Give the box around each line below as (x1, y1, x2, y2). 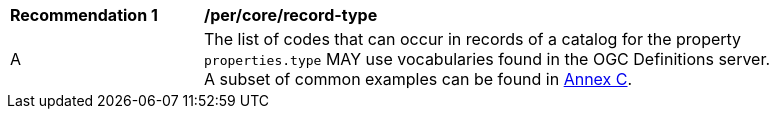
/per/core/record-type (204, 5, 378, 25)
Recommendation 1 (10, 5, 158, 25)
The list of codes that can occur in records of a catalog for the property (204, 29, 742, 49)
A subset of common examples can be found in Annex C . (204, 69, 633, 89)
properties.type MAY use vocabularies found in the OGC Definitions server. (204, 49, 771, 69)
